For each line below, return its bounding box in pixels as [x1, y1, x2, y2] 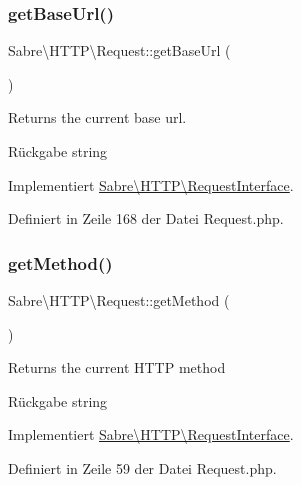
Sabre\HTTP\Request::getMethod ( [8, 290, 230, 310]
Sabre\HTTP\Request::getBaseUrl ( [8, 40, 231, 61]
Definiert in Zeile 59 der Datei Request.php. [8, 457, 277, 478]
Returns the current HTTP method [8, 357, 226, 378]
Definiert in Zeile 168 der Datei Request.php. [8, 208, 284, 229]
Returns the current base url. [8, 107, 187, 128]
